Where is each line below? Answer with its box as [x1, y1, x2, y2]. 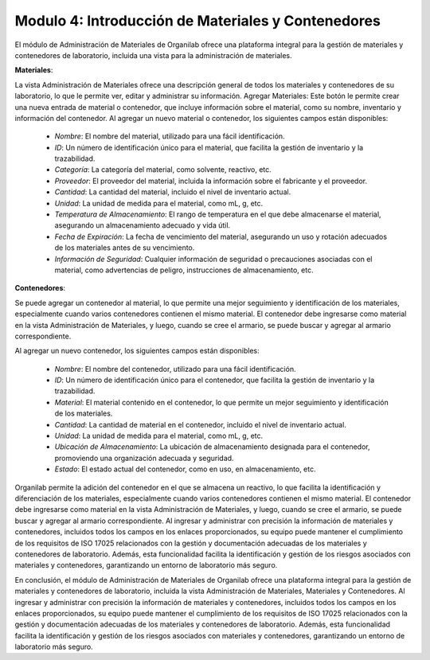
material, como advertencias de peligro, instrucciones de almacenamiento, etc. [54, 265, 314, 275]
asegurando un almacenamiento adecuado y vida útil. [54, 221, 231, 230]
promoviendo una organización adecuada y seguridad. [54, 453, 234, 463]
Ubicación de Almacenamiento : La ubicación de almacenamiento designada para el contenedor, [54, 442, 370, 451]
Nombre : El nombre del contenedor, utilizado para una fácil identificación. [54, 364, 296, 373]
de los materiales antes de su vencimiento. [54, 243, 195, 252]
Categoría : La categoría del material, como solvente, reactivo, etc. [54, 165, 272, 174]
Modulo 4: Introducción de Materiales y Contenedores [14, 12, 381, 29]
